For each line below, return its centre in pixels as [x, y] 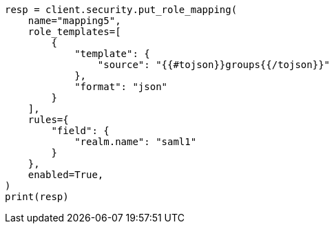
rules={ [48, 120]
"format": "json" [121, 87]
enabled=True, [66, 175]
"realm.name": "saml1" [136, 142]
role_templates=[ [74, 32]
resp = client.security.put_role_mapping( [121, 10]
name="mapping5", [74, 21]
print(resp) [37, 197]
